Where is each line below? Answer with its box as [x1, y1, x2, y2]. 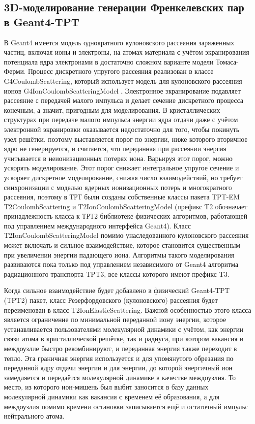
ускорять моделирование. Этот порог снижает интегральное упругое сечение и [4, 163, 239, 173]
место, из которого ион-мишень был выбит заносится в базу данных [4, 382, 208, 392]
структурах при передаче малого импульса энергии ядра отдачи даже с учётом [4, 114, 238, 125]
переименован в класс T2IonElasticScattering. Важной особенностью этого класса [4, 304, 251, 315]
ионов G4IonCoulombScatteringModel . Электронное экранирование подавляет [4, 85, 241, 96]
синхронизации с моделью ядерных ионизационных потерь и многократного [4, 182, 232, 192]
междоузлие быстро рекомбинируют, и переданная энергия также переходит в [4, 343, 237, 353]
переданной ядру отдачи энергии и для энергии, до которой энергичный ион [4, 362, 233, 373]
